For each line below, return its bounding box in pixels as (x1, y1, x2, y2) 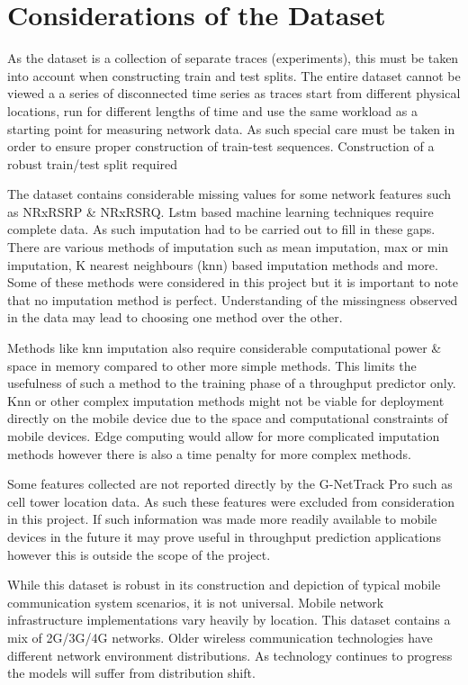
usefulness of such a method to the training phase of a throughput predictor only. (7, 374, 456, 392)
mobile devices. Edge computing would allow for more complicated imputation (7, 427, 440, 445)
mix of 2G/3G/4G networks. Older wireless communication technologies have (7, 627, 433, 646)
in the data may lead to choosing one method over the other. (7, 308, 343, 327)
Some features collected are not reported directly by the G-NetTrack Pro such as (7, 474, 453, 493)
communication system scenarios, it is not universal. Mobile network (7, 592, 384, 611)
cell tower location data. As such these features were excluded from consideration (7, 491, 455, 510)
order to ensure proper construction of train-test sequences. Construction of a (7, 137, 435, 156)
